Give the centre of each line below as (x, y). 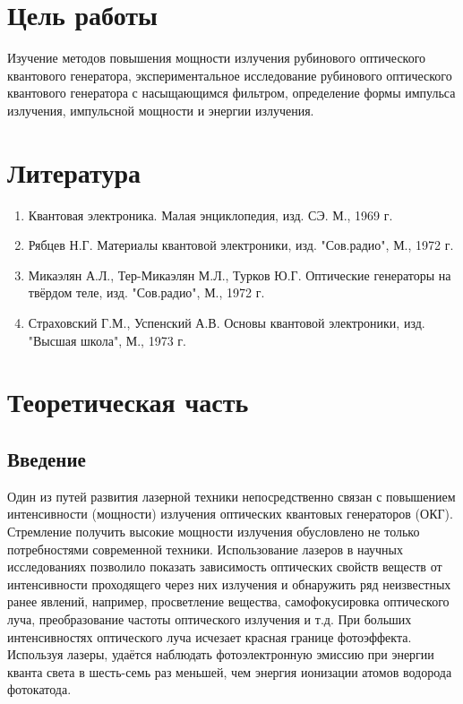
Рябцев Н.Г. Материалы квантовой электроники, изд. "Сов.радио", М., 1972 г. (241, 245)
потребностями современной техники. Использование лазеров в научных (205, 549)
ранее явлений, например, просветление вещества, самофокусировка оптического (228, 601)
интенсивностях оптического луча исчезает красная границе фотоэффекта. (210, 636)
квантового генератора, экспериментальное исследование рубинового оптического (230, 75)
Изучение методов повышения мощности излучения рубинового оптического (217, 58)
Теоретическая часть (128, 402)
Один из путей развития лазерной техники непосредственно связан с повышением (231, 496)
